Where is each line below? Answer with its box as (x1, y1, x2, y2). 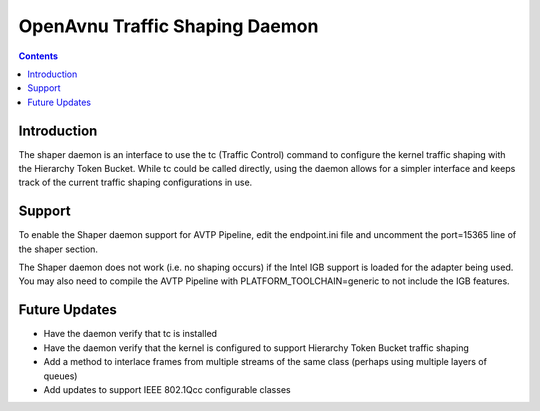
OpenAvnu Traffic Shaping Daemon (18, 15, 319, 37)
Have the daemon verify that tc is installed (43, 328, 218, 340)
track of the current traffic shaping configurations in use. (18, 176, 253, 189)
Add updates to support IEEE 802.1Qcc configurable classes (43, 383, 291, 395)
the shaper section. (18, 243, 99, 255)
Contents (18, 50, 59, 62)
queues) (43, 370, 78, 382)
